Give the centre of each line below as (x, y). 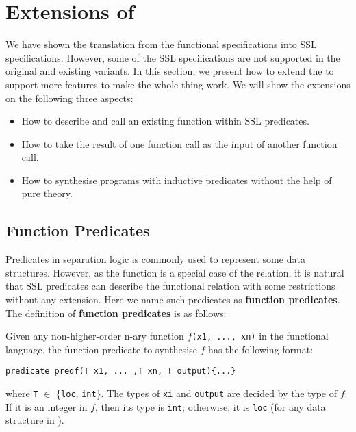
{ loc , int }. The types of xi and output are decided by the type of (197, 393)
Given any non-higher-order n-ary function (95, 336)
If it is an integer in (47, 406)
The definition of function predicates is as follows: (116, 313)
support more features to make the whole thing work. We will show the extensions (178, 84)
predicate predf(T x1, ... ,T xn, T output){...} (121, 371)
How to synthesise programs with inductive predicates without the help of (177, 180)
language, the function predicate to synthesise (101, 349)
